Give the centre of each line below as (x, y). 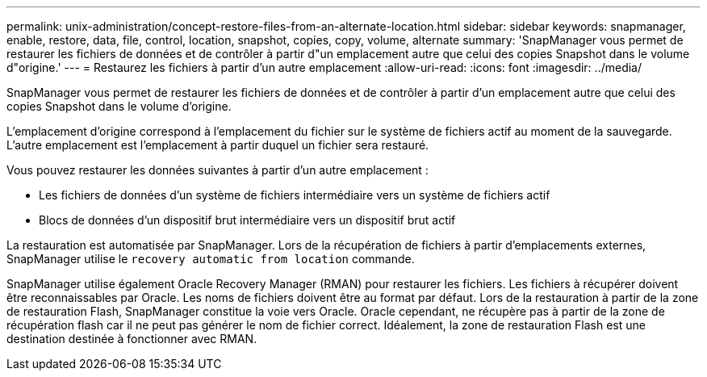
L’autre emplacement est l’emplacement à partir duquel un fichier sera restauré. (218, 145)
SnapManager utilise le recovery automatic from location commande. (211, 259)
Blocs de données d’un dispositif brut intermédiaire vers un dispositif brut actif (247, 220)
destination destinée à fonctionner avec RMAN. (132, 339)
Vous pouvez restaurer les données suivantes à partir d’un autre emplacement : (218, 170)
